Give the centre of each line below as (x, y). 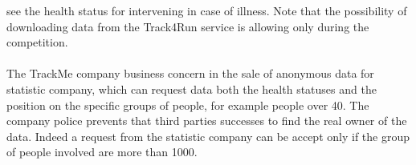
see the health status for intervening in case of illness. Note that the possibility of (207, 10)
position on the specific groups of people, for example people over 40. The (188, 105)
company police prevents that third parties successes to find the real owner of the (207, 121)
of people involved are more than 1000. (102, 152)
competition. (37, 42)
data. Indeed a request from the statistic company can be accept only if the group (208, 136)
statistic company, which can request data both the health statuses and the (192, 89)
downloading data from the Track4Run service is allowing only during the (188, 26)
